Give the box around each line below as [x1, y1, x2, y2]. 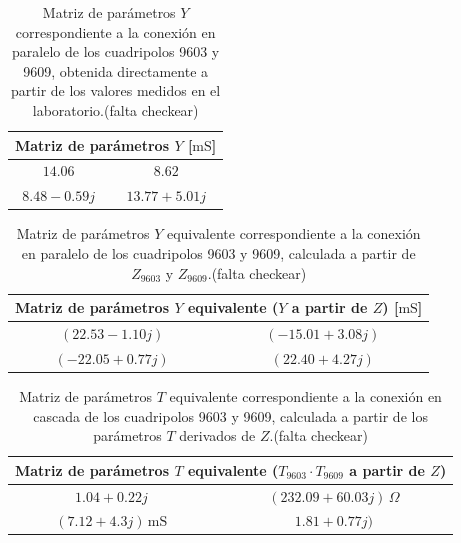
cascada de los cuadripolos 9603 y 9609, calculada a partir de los [33, 405, 428, 426]
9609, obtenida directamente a [23, 60, 209, 81]
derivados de [179, 425, 256, 446]
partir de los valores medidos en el [11, 80, 221, 101]
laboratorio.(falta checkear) [32, 99, 199, 120]
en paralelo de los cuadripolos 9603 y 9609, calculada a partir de [21, 242, 416, 263]
